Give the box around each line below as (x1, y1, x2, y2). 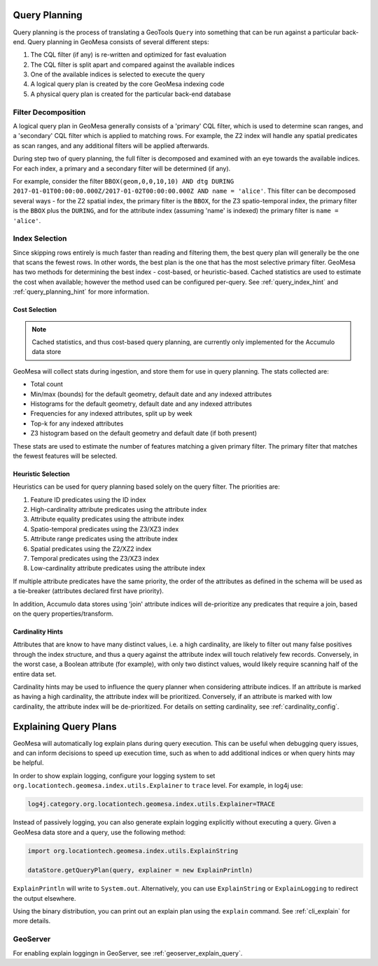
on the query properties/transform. (13, 609, 113, 618)
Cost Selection (13, 306, 57, 314)
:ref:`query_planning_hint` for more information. (13, 287, 150, 296)
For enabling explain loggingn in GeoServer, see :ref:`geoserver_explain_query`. (13, 948, 243, 957)
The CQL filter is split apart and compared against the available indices (30, 60, 235, 69)
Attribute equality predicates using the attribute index (30, 515, 185, 524)
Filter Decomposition (13, 107, 86, 117)
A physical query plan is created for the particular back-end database (30, 90, 231, 98)
